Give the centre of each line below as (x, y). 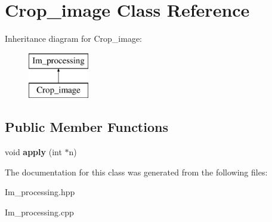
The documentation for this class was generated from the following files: (136, 172)
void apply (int (33, 152)
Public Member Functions (86, 127)
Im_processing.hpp (40, 192)
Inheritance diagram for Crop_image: (74, 38)
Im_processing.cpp (39, 212)
